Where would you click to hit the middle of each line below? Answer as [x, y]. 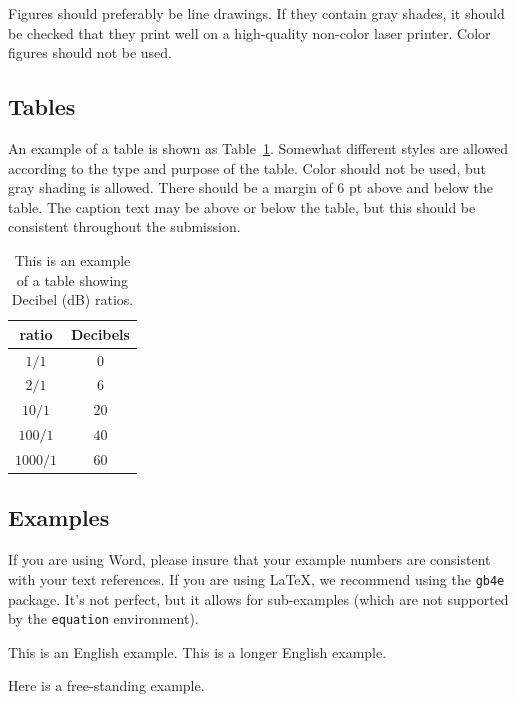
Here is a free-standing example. [106, 685]
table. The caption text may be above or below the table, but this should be [242, 206]
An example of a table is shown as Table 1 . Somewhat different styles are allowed [258, 147]
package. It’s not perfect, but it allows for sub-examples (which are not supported [258, 598]
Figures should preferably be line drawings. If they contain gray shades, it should [256, 13]
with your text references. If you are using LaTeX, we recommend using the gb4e [256, 578]
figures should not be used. [90, 52]
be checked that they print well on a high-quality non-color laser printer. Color [249, 32]
